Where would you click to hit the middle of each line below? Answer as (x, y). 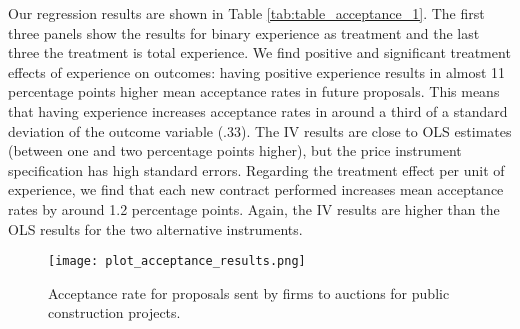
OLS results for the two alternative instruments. (155, 228)
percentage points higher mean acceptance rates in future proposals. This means (254, 91)
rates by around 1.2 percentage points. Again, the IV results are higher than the (254, 208)
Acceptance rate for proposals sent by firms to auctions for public (249, 292)
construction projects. (114, 312)
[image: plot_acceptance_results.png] (177, 261)
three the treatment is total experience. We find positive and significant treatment (259, 52)
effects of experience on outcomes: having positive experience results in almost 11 (257, 71)
